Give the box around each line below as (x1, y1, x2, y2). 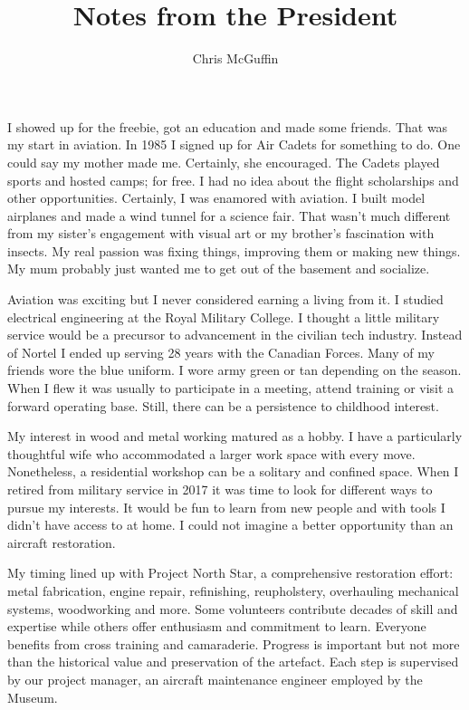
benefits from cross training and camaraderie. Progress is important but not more (7, 634, 460, 653)
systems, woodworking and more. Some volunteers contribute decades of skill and (7, 599, 458, 618)
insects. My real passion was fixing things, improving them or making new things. (7, 241, 461, 260)
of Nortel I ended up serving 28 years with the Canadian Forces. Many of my (7, 342, 435, 361)
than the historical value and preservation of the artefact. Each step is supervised (7, 652, 459, 671)
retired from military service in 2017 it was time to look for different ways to (7, 480, 433, 498)
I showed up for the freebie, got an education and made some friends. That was (7, 117, 448, 136)
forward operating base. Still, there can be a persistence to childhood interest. (7, 396, 439, 415)
